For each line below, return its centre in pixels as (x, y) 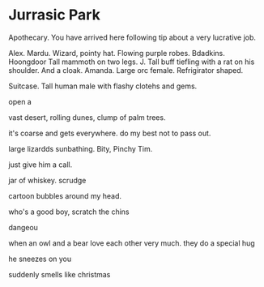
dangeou (23, 227)
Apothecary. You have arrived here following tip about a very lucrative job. (132, 37)
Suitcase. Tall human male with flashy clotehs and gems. (103, 86)
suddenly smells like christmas (60, 274)
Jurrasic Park (55, 15)
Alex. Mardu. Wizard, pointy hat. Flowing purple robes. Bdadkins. (117, 53)
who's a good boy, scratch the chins (69, 212)
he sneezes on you (40, 259)
